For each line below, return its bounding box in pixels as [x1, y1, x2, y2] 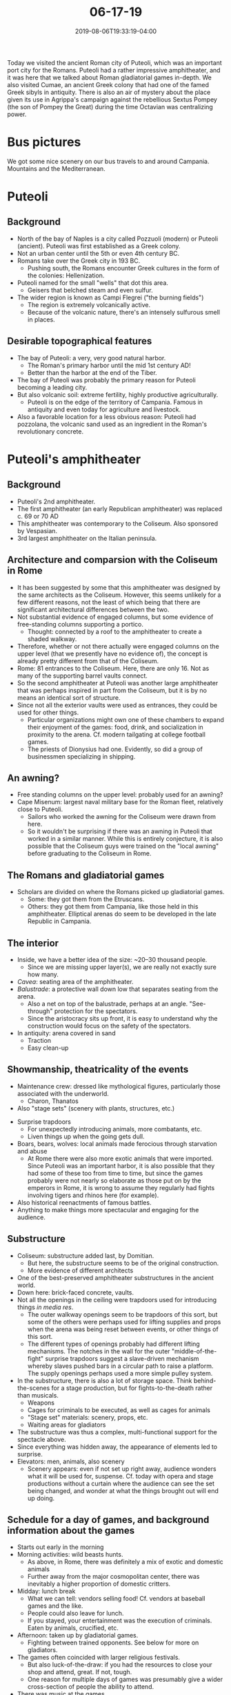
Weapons [27, 1398, 55, 1407]
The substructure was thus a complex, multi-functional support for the [17, 1427, 217, 1436]
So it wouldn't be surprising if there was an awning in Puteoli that [27, 827, 212, 835]
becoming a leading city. [17, 383, 88, 391]
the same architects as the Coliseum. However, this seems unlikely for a [17, 591, 221, 599]
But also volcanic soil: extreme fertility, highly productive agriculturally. [17, 390, 219, 398]
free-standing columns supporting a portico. [17, 620, 143, 628]
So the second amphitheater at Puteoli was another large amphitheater [17, 678, 219, 687]
